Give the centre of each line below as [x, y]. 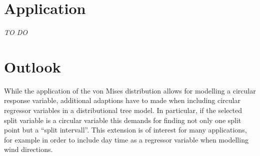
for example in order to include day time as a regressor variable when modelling [126, 139]
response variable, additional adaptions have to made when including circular [122, 100]
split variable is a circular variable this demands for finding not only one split [123, 120]
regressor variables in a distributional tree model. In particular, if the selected [123, 110]
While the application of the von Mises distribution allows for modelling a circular [130, 90]
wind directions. [28, 149]
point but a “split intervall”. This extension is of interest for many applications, [125, 130]
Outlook [32, 66]
